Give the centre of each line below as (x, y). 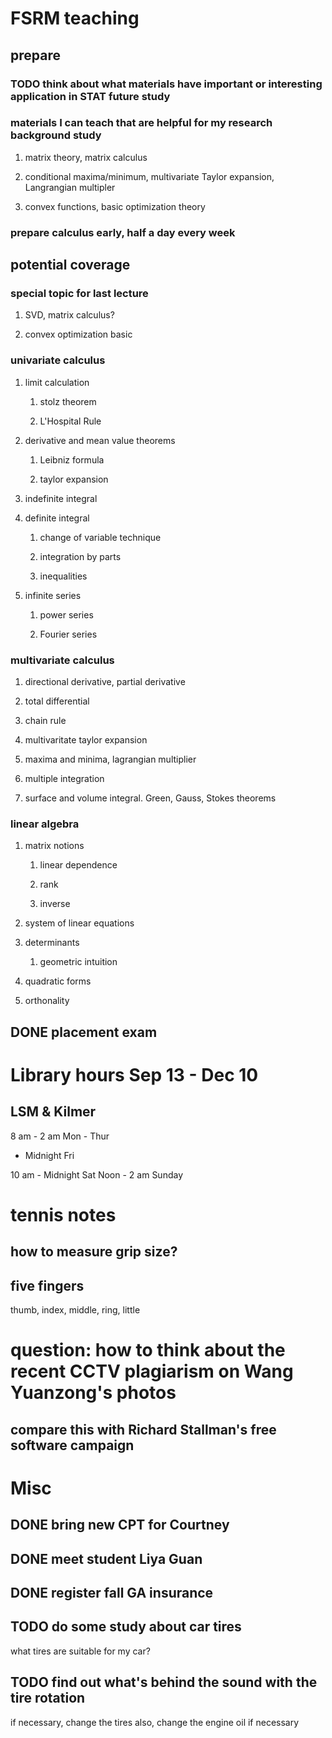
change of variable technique (100, 537)
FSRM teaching (75, 18)
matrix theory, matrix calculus (86, 157)
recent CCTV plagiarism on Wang (152, 1371)
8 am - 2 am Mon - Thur (60, 1136)
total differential (57, 701)
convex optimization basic (78, 334)
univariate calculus (58, 360)
